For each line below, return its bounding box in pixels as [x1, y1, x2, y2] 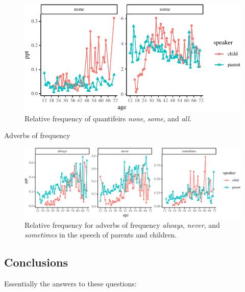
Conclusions [4, 254, 68, 270]
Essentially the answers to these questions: [4, 278, 137, 289]
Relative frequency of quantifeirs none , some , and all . [24, 113, 191, 123]
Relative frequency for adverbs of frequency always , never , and [24, 219, 220, 230]
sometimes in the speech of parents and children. [24, 229, 177, 240]
